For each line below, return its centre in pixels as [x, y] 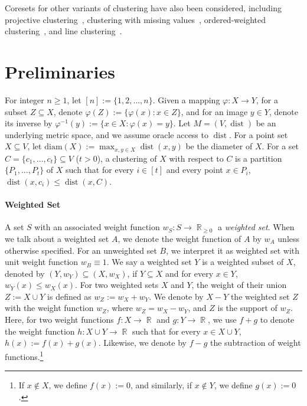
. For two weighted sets [117, 285]
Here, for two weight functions [59, 320]
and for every [190, 273]
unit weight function [42, 262]
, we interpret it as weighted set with [233, 250]
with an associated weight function [97, 227]
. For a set [280, 146]
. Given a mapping [186, 99]
